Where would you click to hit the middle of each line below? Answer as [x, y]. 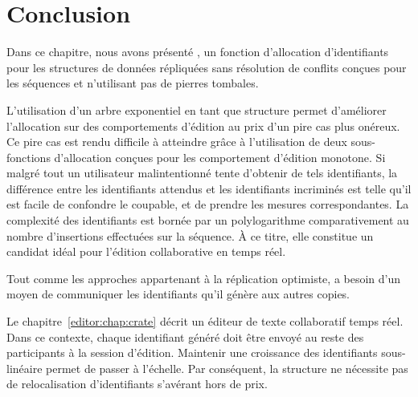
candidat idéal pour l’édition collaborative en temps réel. [146, 251]
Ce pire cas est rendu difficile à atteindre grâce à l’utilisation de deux [177, 142]
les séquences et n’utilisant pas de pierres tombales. [133, 83]
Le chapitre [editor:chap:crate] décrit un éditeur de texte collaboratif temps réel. [205, 321]
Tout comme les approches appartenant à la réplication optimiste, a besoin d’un [204, 278]
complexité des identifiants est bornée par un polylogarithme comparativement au [208, 220]
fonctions [29, 157]
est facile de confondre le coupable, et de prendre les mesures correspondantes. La [208, 204]
